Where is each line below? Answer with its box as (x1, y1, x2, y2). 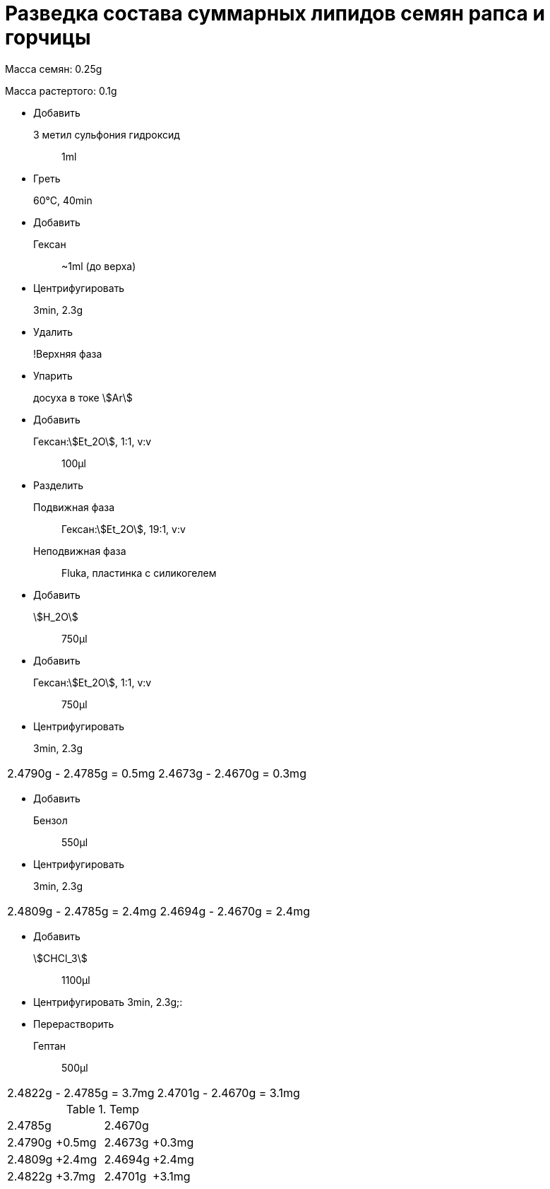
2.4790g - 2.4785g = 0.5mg (7, 766, 155, 780)
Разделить (33, 479, 84, 491)
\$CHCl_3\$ (33, 951, 88, 964)
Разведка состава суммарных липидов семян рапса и (5, 1, 545, 25)
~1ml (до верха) (61, 259, 136, 272)
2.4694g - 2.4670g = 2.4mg (160, 903, 311, 918)
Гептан (33, 1039, 66, 1052)
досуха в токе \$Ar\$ (33, 391, 133, 404)
